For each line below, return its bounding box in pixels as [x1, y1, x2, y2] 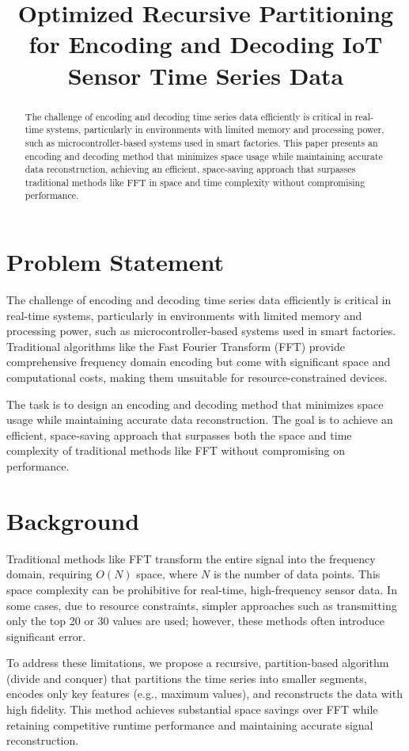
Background [6, 504, 140, 536]
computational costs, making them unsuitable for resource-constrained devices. [6, 369, 388, 386]
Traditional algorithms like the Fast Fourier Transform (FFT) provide [6, 337, 345, 354]
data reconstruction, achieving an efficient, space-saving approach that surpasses [25, 162, 356, 176]
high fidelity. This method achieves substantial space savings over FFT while [6, 701, 378, 718]
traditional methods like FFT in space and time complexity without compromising [25, 175, 365, 189]
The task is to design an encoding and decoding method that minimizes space [6, 395, 384, 412]
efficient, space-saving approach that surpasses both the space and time [6, 426, 352, 443]
